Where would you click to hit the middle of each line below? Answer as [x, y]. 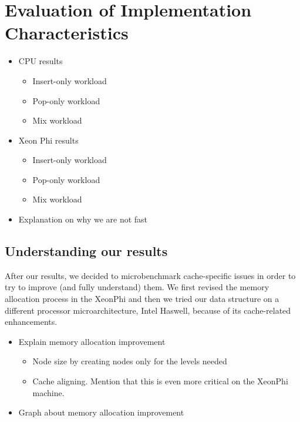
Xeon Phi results [48, 140]
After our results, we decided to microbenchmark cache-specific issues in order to [150, 275]
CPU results [41, 61]
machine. [48, 392]
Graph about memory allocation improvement [101, 412]
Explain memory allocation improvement [92, 341]
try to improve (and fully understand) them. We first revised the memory [137, 287]
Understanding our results [86, 251]
